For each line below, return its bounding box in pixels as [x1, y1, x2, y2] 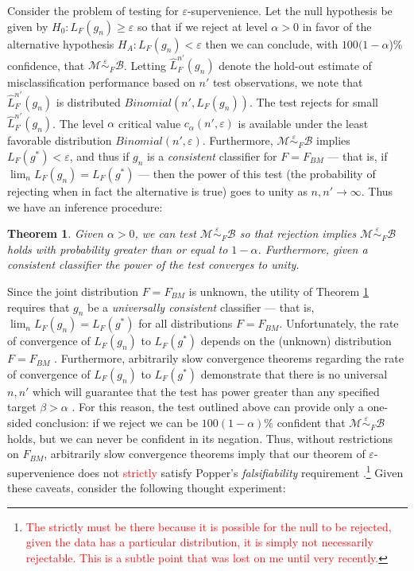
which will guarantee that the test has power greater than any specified [33, 383, 380, 399]
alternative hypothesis [7, 35, 114, 52]
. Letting [123, 56, 166, 73]
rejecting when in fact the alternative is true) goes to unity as [7, 182, 308, 199]
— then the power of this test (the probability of [138, 165, 376, 181]
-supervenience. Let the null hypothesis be [187, 2, 393, 18]
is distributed [56, 93, 121, 110]
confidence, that [7, 56, 85, 73]
